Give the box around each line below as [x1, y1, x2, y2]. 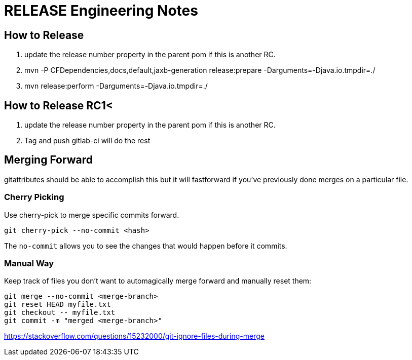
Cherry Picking [4, 192, 64, 203]
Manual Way [4, 258, 54, 268]
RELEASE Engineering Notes [4, 2, 198, 19]
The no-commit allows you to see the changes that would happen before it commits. [4, 241, 287, 250]
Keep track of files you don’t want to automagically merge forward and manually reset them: [4, 276, 312, 286]
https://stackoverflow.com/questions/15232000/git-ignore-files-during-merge [4, 332, 265, 341]
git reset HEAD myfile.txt [4, 300, 111, 309]
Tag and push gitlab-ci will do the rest [24, 136, 151, 145]
